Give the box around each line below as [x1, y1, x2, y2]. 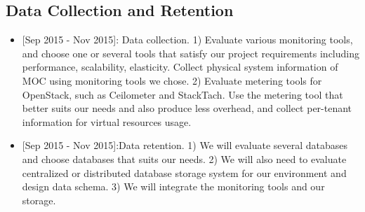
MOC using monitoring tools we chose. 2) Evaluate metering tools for [22, 73, 322, 87]
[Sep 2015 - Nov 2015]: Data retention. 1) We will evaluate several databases [22, 138, 348, 153]
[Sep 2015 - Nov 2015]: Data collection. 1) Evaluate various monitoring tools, [22, 32, 353, 47]
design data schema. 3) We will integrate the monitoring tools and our [22, 179, 325, 194]
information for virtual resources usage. [22, 114, 192, 129]
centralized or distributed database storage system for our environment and [22, 165, 347, 180]
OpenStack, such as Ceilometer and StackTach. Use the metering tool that [22, 87, 343, 101]
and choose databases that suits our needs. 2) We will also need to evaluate [22, 151, 347, 166]
